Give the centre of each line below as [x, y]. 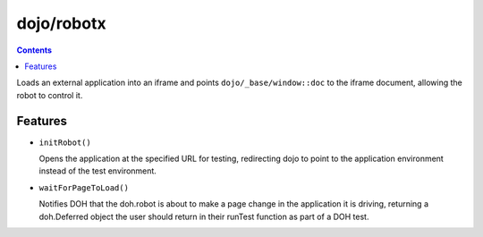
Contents [34, 50]
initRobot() [65, 142]
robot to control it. [50, 95]
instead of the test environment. [97, 171]
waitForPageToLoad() [84, 187]
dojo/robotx [61, 23]
